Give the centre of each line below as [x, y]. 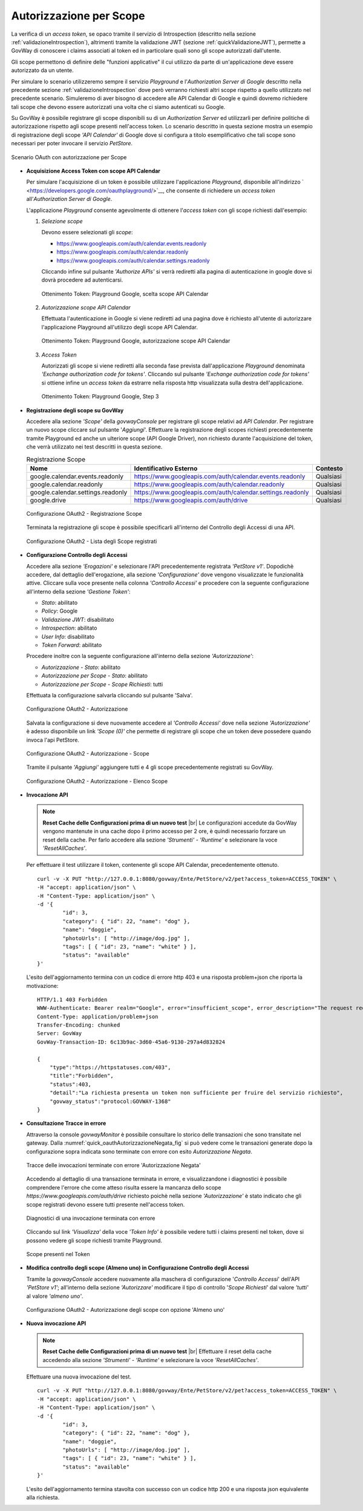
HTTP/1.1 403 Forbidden [72, 999]
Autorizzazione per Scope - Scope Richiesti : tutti [102, 684]
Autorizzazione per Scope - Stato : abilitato [95, 676]
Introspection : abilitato [69, 628]
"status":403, [70, 1084]
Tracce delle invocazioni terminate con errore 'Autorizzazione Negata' [113, 1165]
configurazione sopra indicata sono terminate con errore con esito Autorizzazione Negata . [139, 1151]
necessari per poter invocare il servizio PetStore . [72, 143]
